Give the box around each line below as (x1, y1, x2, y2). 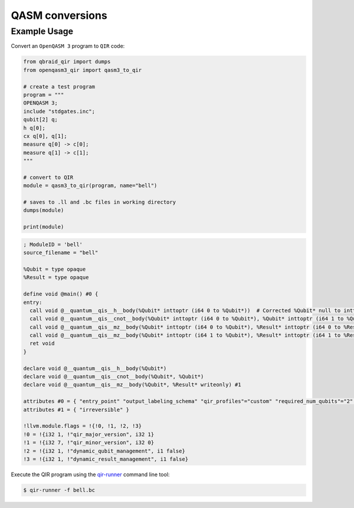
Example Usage (11, 26, 74, 37)
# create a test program (23, 83, 96, 90)
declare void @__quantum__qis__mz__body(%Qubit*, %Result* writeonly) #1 (23, 381, 241, 388)
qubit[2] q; (23, 116, 58, 123)
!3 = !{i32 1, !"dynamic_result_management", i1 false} (23, 455, 189, 463)
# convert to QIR (23, 174, 74, 181)
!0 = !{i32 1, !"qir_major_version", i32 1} (23, 431, 155, 438)
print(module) (23, 224, 64, 230)
